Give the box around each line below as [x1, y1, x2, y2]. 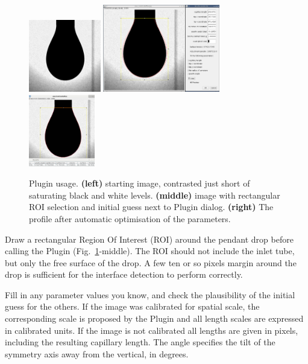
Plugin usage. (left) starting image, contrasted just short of [29, 177, 250, 190]
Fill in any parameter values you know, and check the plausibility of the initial [5, 288, 295, 301]
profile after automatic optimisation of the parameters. [29, 212, 231, 225]
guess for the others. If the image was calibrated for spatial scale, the [5, 300, 260, 313]
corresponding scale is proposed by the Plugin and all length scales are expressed [5, 312, 304, 325]
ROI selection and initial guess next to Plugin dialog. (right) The [29, 200, 274, 213]
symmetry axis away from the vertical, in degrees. [5, 347, 189, 360]
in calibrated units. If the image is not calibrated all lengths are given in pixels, [5, 324, 298, 336]
